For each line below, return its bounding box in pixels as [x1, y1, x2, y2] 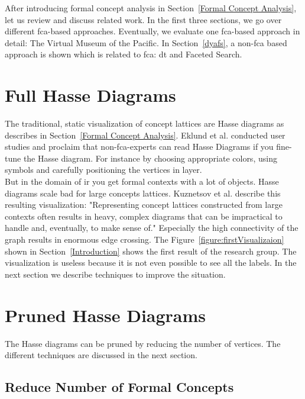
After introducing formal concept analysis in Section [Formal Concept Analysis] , [5, 2, 297, 14]
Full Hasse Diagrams [5, 83, 176, 107]
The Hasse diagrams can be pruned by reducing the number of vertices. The [5, 337, 281, 349]
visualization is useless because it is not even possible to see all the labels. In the [5, 256, 297, 269]
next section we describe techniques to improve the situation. [5, 268, 226, 280]
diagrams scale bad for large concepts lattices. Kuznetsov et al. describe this [5, 186, 281, 199]
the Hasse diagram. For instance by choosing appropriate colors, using [23, 152, 277, 164]
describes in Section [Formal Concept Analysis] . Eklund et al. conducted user [5, 128, 285, 141]
